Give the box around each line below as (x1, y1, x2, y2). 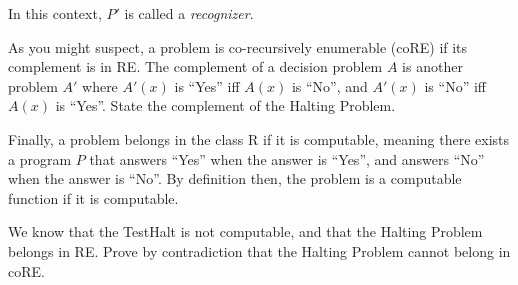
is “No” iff (424, 75, 486, 96)
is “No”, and (291, 75, 368, 96)
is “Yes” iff (174, 75, 240, 96)
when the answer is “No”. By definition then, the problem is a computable (8, 168, 462, 189)
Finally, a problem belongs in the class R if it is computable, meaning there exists (8, 128, 510, 149)
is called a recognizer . (124, 3, 254, 23)
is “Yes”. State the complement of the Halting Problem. (55, 95, 396, 116)
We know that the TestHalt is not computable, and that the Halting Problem (8, 221, 483, 242)
